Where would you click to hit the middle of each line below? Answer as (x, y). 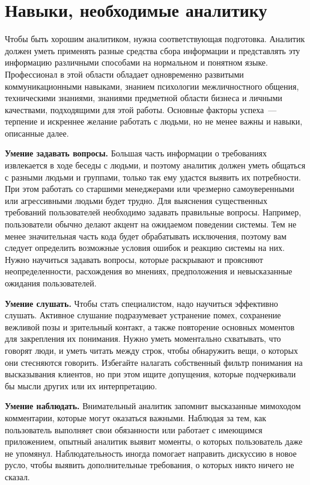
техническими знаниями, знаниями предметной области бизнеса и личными (144, 98)
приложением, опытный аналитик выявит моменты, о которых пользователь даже (154, 441)
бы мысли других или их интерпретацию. (81, 385)
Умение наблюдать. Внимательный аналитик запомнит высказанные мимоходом (153, 406)
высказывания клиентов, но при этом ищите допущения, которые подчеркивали (150, 374)
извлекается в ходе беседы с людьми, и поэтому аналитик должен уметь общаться (155, 165)
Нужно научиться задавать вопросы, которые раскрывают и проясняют (134, 259)
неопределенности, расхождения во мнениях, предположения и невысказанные (149, 271)
